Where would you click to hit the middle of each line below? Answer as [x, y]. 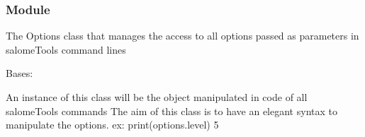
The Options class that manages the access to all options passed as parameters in [182, 36]
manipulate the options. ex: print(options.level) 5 [112, 125]
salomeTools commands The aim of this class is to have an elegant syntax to [172, 111]
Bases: [19, 73]
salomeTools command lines [66, 49]
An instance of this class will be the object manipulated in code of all [157, 97]
